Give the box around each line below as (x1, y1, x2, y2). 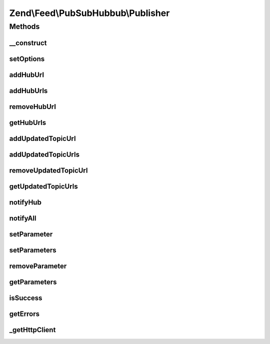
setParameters (9, 245, 56, 254)
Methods (9, 22, 40, 31)
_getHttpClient (9, 325, 56, 334)
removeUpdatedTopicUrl (9, 166, 88, 174)
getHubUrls (9, 118, 46, 127)
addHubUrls (9, 86, 48, 95)
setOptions (9, 54, 45, 63)
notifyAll (9, 214, 36, 222)
